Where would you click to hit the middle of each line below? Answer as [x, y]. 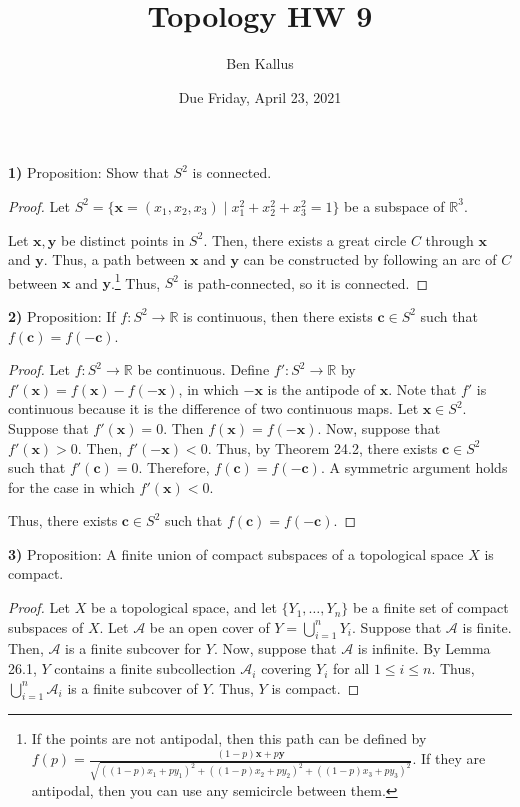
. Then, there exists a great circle [305, 239]
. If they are [449, 758]
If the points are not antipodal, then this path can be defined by [229, 738]
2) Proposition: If [62, 315]
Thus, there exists [63, 520]
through [449, 239]
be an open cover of [209, 626]
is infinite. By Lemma [424, 648]
